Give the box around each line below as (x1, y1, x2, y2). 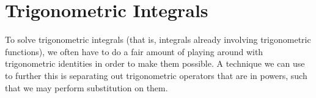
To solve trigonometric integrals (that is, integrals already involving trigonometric (5, 33, 311, 46)
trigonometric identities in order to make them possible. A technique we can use (5, 57, 305, 70)
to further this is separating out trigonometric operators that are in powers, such (5, 69, 307, 81)
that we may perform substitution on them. (5, 81, 168, 94)
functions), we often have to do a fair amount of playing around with (5, 45, 263, 58)
